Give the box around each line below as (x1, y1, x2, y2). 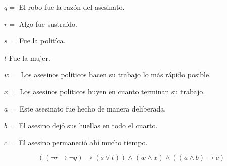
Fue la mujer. (9, 52, 50, 63)
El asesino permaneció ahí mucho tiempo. (19, 137, 148, 147)
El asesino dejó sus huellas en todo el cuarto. (19, 120, 158, 131)
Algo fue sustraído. (19, 18, 77, 29)
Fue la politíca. (19, 35, 66, 46)
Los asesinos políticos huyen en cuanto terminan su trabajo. (20, 86, 205, 96)
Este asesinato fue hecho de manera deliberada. (19, 103, 166, 114)
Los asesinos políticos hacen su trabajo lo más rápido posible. (21, 69, 211, 80)
